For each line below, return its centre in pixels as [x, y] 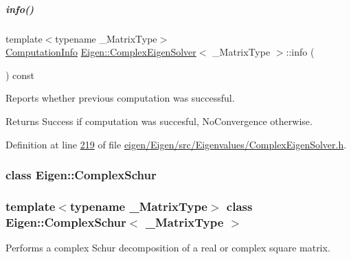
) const [20, 75]
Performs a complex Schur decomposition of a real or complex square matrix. [168, 248]
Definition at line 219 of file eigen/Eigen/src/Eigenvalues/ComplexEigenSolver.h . [176, 144]
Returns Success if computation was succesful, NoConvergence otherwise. [159, 121]
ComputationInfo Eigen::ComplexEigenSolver [101, 52]
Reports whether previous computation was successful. [120, 98]
